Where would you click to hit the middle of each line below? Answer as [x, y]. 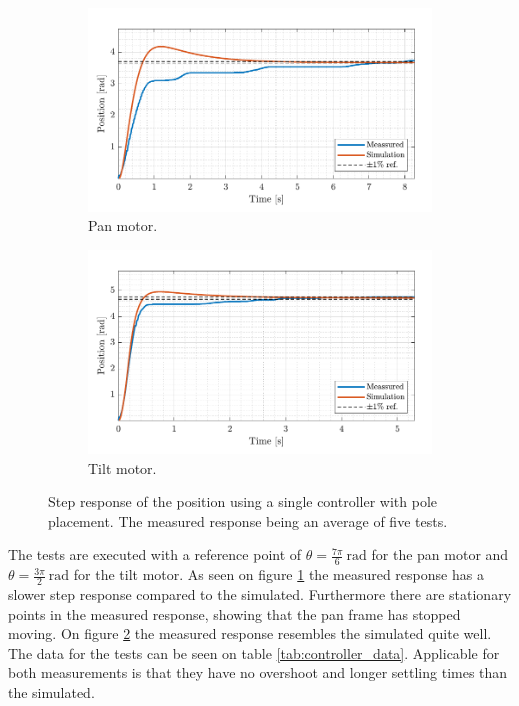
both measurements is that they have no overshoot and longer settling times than [258, 672]
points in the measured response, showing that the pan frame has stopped [234, 613]
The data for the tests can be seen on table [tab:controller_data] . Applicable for [254, 652]
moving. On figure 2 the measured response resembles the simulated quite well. [250, 633]
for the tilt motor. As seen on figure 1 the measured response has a [278, 574]
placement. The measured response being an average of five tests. [248, 520]
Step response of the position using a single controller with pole [243, 501]
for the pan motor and [440, 554]
